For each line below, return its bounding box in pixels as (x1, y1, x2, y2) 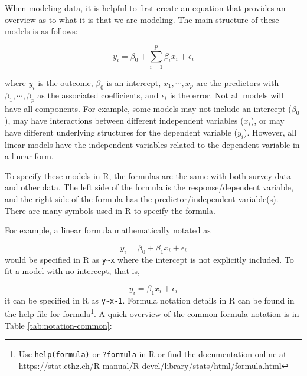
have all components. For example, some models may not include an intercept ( (5, 102, 292, 114)
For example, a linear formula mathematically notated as (5, 224, 211, 236)
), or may (250, 114, 285, 127)
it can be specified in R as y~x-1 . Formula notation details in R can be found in (5, 293, 295, 306)
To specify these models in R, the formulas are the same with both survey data (5, 169, 291, 182)
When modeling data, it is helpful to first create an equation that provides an (5, 2, 286, 14)
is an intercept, (106, 76, 161, 88)
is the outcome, (38, 76, 93, 88)
